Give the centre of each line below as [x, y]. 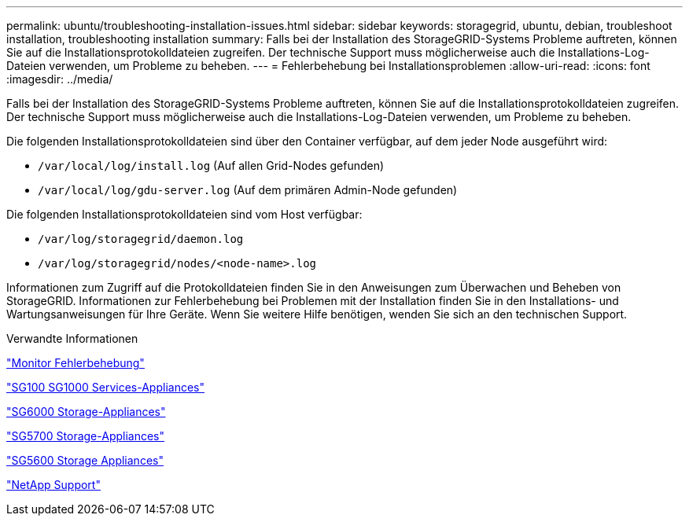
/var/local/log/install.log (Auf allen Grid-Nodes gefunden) [211, 165]
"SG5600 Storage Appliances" [85, 460]
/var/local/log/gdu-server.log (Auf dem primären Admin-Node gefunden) [248, 190]
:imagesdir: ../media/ [60, 79]
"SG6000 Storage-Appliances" [86, 412]
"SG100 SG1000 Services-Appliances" [105, 387]
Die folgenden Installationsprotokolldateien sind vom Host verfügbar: [184, 214]
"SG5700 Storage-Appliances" [86, 436]
